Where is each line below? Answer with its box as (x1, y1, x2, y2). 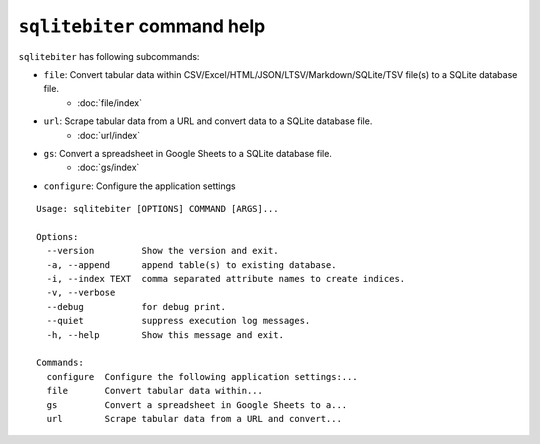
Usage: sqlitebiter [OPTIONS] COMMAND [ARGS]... (36, 203, 279, 215)
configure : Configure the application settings (43, 180, 236, 192)
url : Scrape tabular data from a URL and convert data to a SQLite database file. (43, 115, 373, 127)
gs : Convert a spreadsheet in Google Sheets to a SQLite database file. (43, 147, 332, 159)
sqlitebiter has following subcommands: (18, 50, 200, 62)
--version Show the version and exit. (46, 245, 279, 257)
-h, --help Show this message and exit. (46, 329, 285, 340)
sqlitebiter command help (18, 15, 266, 37)
